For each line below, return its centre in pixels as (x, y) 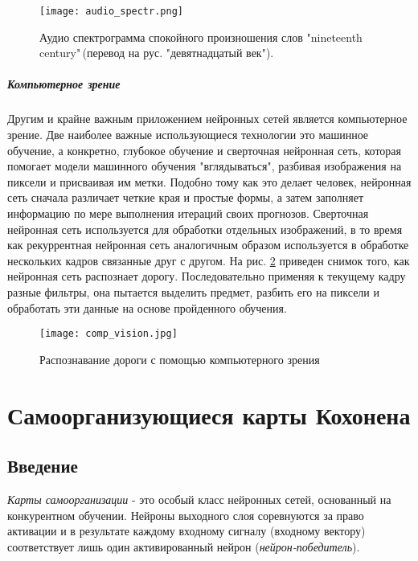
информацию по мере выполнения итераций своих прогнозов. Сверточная (188, 213)
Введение (43, 466)
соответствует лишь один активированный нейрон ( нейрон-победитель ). (184, 546)
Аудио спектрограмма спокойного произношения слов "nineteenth (201, 37)
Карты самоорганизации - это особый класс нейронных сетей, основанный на (199, 499)
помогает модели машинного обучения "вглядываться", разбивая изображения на (205, 166)
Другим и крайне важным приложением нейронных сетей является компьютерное (207, 119)
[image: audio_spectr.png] (111, 11)
